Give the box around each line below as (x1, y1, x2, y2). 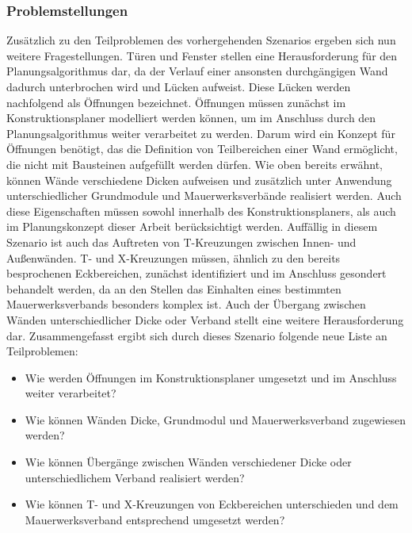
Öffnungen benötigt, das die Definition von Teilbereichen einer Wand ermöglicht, (6, 140, 398, 157)
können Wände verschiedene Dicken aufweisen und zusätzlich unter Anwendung (6, 171, 392, 188)
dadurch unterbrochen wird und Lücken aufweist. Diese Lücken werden (6, 79, 351, 94)
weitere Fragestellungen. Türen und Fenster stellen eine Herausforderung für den (6, 47, 398, 63)
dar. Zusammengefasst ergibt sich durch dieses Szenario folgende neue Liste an (6, 327, 387, 343)
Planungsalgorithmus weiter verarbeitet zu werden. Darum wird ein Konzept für (6, 125, 395, 141)
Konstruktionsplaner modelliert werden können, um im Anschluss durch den (6, 109, 376, 126)
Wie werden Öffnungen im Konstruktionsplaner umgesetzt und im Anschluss (25, 369, 397, 385)
